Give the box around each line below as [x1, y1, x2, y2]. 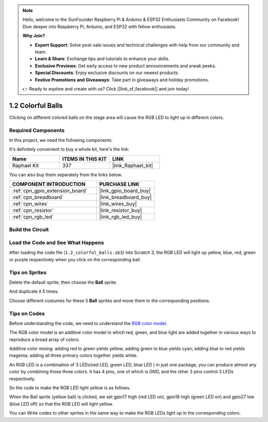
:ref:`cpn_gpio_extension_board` [12, 187, 88, 194]
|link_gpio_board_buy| [99, 187, 151, 194]
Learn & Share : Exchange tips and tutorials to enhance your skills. [35, 56, 170, 62]
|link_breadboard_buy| [99, 194, 152, 201]
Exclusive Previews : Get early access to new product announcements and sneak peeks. [35, 63, 216, 69]
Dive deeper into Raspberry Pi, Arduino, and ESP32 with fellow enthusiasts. [22, 23, 177, 29]
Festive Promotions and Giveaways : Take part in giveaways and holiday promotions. [35, 77, 209, 83]
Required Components [9, 127, 65, 134]
